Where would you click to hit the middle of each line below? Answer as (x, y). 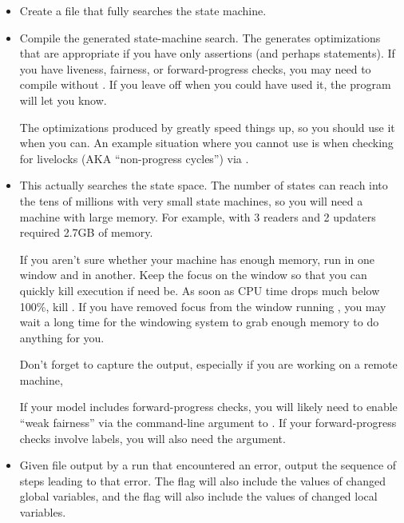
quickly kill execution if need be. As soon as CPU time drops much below (200, 290)
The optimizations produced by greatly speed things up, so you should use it (207, 127)
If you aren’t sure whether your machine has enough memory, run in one (197, 259)
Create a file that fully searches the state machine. (143, 10)
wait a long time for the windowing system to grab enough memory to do (199, 322)
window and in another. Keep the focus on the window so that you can (193, 275)
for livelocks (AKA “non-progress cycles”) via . (134, 158)
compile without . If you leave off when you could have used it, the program (205, 84)
